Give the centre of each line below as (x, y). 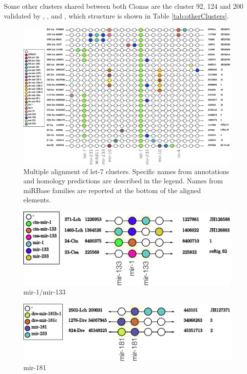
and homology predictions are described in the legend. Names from (123, 181)
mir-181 (35, 367)
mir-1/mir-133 (45, 292)
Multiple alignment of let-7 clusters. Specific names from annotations (126, 171)
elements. (37, 200)
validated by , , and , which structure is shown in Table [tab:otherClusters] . (116, 15)
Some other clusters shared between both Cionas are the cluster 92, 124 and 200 (124, 6)
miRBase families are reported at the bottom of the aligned (112, 190)
